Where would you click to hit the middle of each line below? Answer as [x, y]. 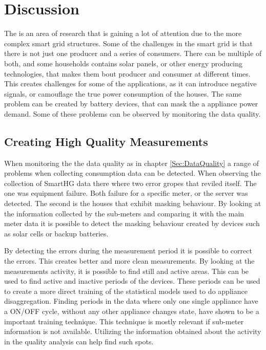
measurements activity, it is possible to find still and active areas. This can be [127, 271]
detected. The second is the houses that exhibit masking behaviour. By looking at [133, 203]
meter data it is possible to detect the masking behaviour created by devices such [132, 223]
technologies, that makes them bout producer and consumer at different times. [127, 73]
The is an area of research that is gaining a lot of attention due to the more [123, 33]
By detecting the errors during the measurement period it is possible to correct [128, 251]
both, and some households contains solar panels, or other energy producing [124, 63]
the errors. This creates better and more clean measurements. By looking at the [129, 261]
